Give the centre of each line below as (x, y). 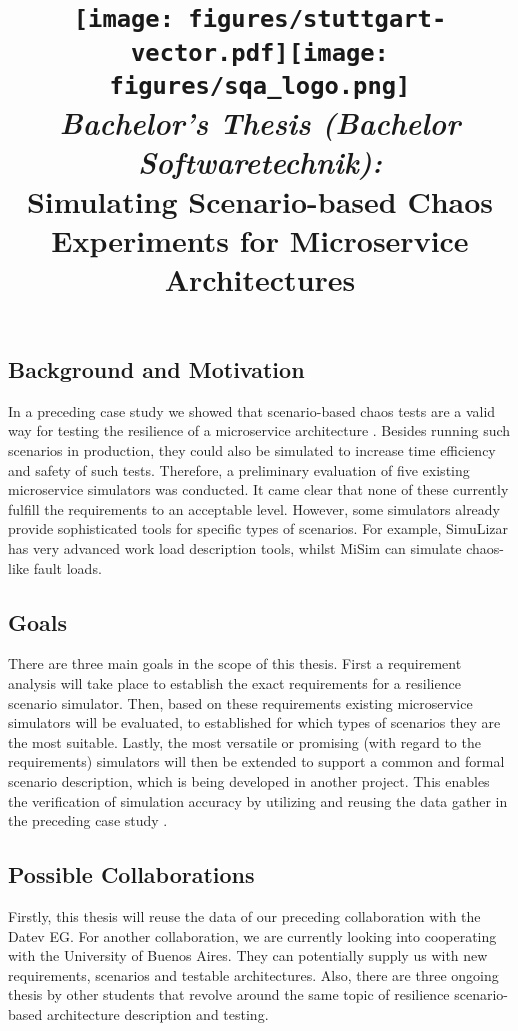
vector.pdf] (210, 52)
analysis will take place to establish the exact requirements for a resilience (234, 683)
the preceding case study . (88, 820)
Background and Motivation (156, 369)
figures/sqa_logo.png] (260, 85)
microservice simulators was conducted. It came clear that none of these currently (258, 489)
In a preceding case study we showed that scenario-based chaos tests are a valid (252, 410)
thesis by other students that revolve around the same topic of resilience (229, 994)
